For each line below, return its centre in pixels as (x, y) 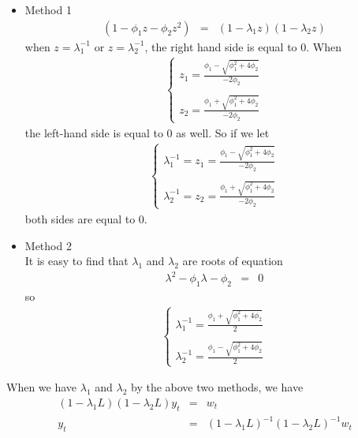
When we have (42, 387)
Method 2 (48, 245)
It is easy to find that (76, 261)
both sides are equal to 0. (86, 218)
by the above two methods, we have (217, 387)
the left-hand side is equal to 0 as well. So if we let (147, 132)
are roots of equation (233, 261)
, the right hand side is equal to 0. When (243, 46)
